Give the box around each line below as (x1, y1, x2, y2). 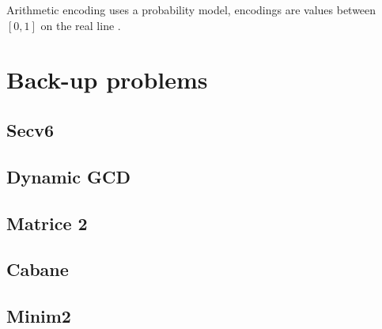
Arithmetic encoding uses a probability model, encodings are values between (6, 2, 376, 17)
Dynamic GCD (6, 164, 130, 188)
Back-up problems (6, 63, 208, 96)
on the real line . (40, 17, 121, 33)
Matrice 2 (6, 210, 88, 235)
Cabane (6, 257, 69, 282)
